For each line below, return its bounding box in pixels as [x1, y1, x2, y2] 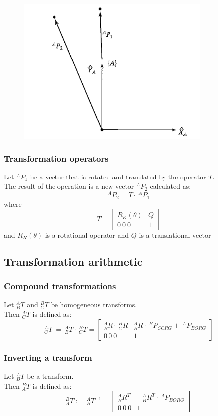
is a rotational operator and [45, 230, 129, 240]
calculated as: [150, 181, 191, 191]
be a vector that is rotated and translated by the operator [30, 171, 206, 181]
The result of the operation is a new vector [4, 181, 134, 191]
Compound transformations [4, 280, 116, 292]
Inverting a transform [4, 351, 92, 363]
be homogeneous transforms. [51, 299, 137, 309]
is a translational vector [139, 230, 211, 240]
